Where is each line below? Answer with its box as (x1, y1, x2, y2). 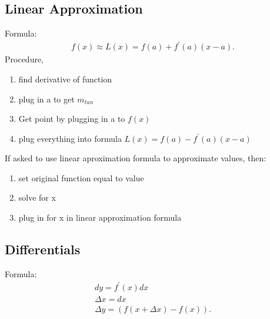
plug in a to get (18, 92, 75, 105)
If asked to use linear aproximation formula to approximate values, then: (5, 152, 266, 164)
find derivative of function (18, 72, 112, 85)
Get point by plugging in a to (18, 112, 125, 125)
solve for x (18, 191, 56, 204)
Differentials (5, 240, 81, 258)
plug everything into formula (18, 132, 122, 144)
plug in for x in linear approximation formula (18, 211, 182, 224)
